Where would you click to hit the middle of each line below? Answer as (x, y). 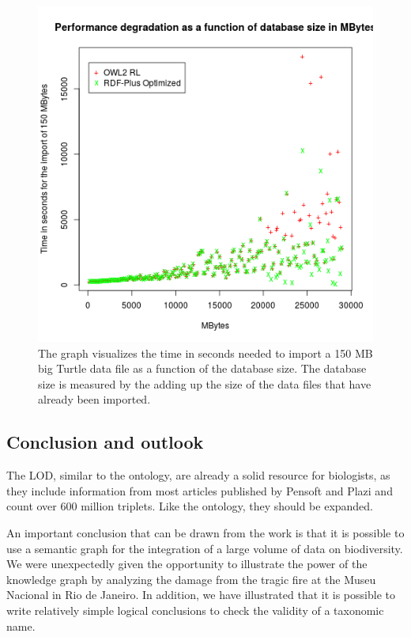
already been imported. (94, 399)
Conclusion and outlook (105, 442)
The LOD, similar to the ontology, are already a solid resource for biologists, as (198, 475)
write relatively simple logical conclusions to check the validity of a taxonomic (195, 610)
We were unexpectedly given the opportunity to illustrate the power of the (187, 564)
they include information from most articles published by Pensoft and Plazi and (200, 490)
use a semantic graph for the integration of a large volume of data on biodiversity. (205, 548)
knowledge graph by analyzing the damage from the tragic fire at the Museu (191, 579)
